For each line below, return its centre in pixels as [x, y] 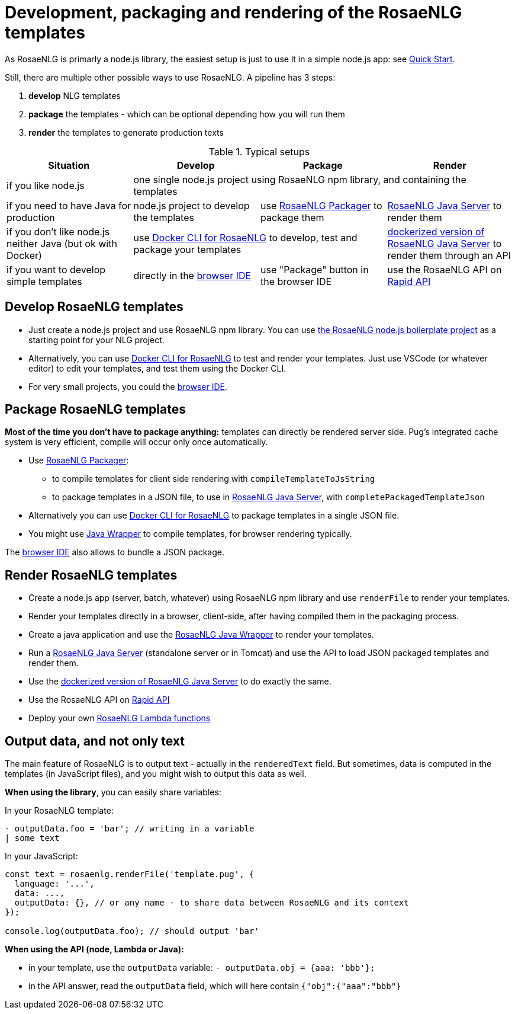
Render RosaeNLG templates [91, 575]
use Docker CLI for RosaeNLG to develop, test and [245, 237]
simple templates [44, 281]
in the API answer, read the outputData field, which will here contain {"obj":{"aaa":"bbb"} [215, 986]
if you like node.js [46, 185]
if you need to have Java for [69, 205]
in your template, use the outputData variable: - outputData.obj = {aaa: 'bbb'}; [202, 968]
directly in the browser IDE [192, 275]
